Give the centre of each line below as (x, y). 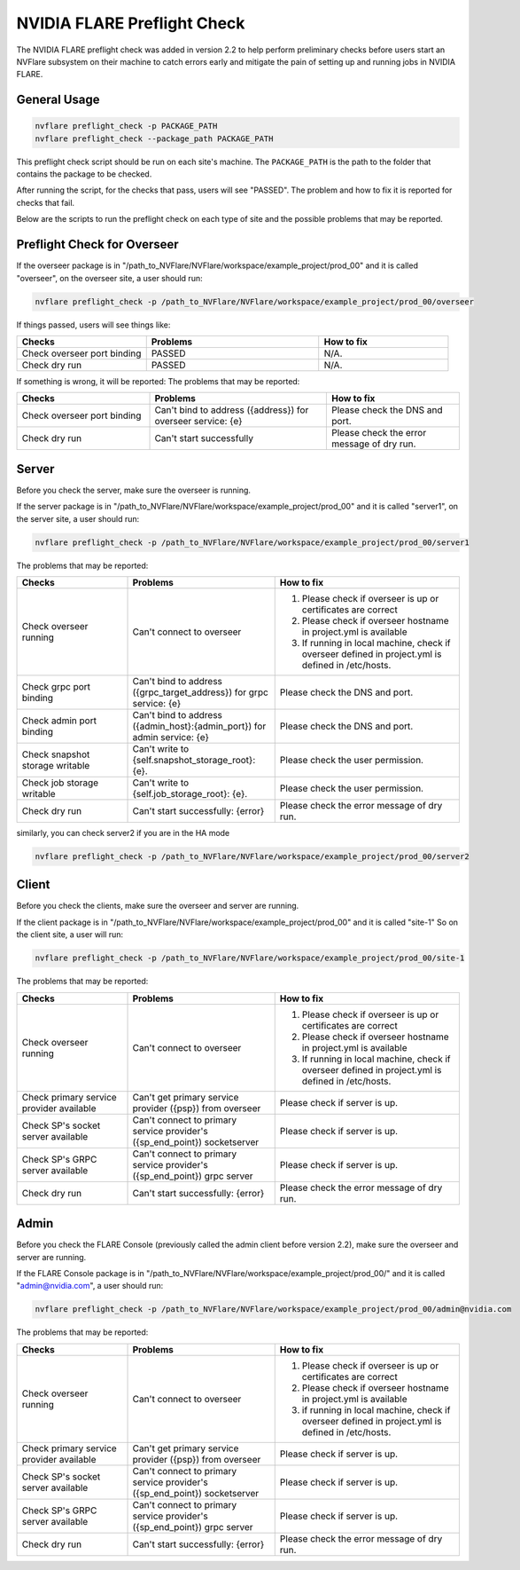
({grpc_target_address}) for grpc (201, 692)
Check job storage (60, 783)
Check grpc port (56, 686)
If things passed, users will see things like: (93, 325)
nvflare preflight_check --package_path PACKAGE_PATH (154, 138)
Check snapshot (56, 754)
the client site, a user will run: (70, 935)
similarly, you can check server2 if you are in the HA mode (123, 832)
